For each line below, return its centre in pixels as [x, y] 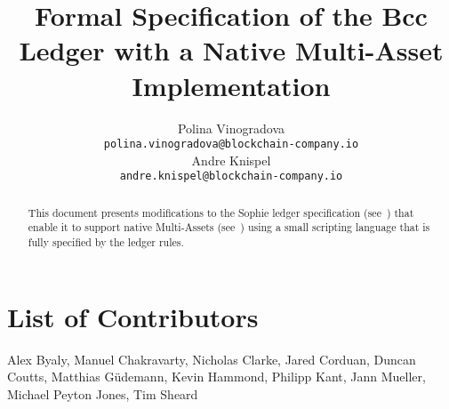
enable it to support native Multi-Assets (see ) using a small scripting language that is [229, 227]
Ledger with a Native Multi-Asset [231, 50]
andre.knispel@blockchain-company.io [231, 176]
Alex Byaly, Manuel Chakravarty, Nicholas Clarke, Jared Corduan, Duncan [212, 359]
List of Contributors [133, 316]
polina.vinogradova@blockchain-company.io [231, 144]
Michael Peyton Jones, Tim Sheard [103, 393]
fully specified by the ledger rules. [106, 242]
